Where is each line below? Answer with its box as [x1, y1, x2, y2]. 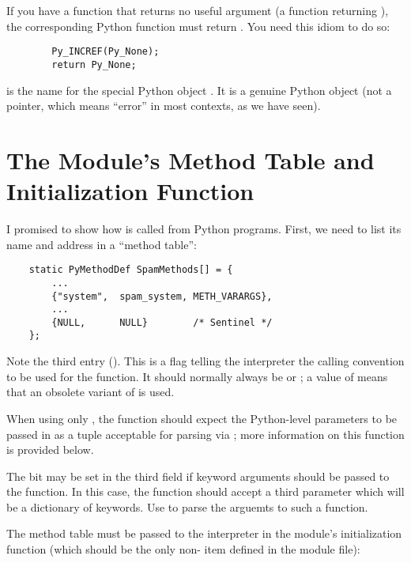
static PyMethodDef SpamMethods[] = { [28, 264, 233, 276]
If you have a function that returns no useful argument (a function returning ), [6, 2, 389, 18]
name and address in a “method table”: [6, 236, 197, 252]
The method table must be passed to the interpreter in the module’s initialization [6, 525, 402, 542]
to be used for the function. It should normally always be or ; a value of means [6, 368, 388, 384]
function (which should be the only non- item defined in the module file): [6, 541, 360, 557]
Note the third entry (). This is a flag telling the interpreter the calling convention [6, 353, 405, 369]
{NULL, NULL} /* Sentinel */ [51, 316, 273, 328]
